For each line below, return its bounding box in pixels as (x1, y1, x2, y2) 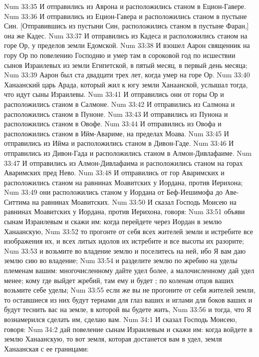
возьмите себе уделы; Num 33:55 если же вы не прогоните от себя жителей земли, (4, 285, 256, 295)
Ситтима (4, 196, 30, 207)
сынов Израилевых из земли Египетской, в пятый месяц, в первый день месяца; (4, 59, 248, 70)
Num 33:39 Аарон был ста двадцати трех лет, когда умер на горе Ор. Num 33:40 (4, 69, 250, 80)
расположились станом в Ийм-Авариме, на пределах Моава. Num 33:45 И (4, 128, 229, 138)
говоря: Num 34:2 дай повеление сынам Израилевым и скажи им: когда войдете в (4, 324, 253, 334)
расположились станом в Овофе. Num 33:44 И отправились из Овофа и (4, 118, 222, 129)
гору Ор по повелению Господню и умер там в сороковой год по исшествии (4, 49, 236, 60)
